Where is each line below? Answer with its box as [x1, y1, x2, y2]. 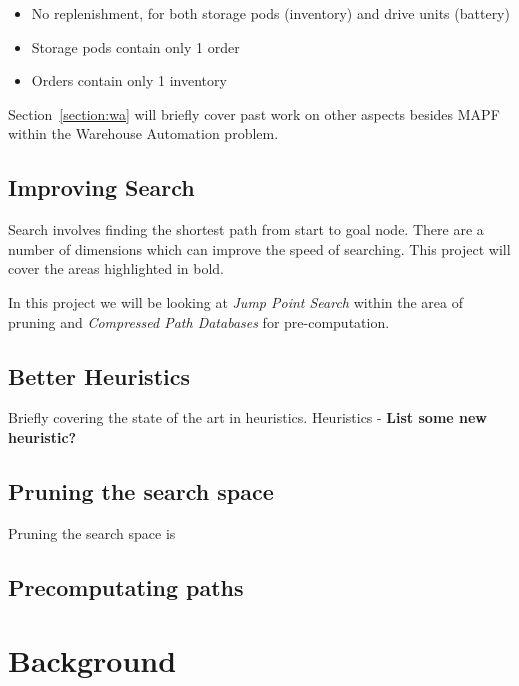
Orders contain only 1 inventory [31, 70, 227, 91]
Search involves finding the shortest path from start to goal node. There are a [8, 219, 484, 240]
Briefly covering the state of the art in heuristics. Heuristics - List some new [8, 407, 488, 428]
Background [8, 640, 177, 681]
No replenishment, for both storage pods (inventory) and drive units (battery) [31, 3, 510, 23]
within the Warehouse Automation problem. [8, 123, 279, 144]
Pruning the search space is [8, 522, 176, 543]
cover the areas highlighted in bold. [8, 258, 225, 279]
